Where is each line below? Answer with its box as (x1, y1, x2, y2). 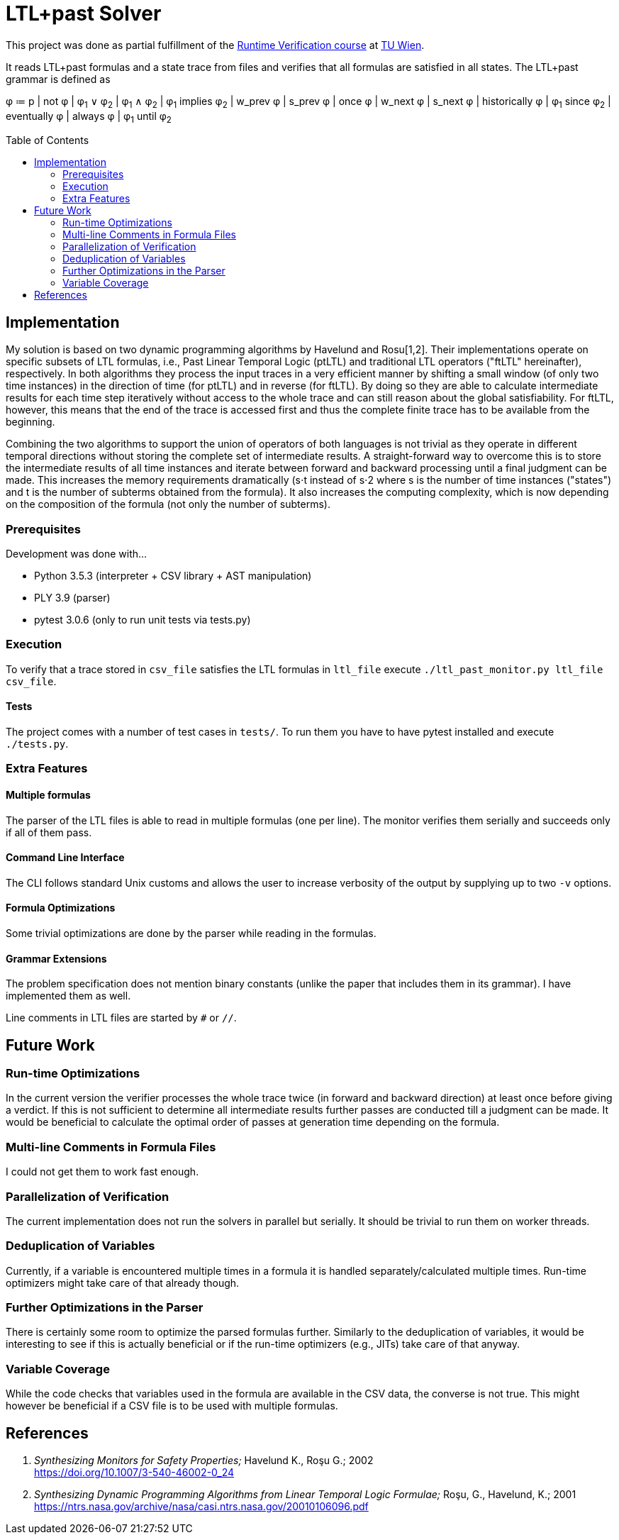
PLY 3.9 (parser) (34, 591, 111, 604)
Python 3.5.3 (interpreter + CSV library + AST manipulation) (34, 569, 312, 582)
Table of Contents (6, 134, 89, 147)
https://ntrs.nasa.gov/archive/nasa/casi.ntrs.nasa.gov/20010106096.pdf (34, 1500, 369, 1512)
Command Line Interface (6, 851, 125, 864)
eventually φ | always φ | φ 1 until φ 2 (6, 109, 172, 125)
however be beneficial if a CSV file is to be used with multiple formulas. (6, 1400, 338, 1412)
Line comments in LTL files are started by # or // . (6, 1012, 237, 1024)
